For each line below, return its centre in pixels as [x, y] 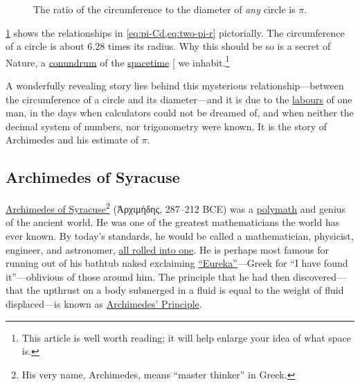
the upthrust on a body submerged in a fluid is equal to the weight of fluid [185, 290]
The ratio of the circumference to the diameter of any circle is [164, 9]
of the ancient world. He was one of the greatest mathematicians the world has [173, 222]
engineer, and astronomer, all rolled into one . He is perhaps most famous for [167, 249]
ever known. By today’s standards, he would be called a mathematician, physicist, [180, 236]
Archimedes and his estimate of [72, 140]
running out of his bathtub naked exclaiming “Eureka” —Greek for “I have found [177, 263]
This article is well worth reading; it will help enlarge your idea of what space [187, 337]
